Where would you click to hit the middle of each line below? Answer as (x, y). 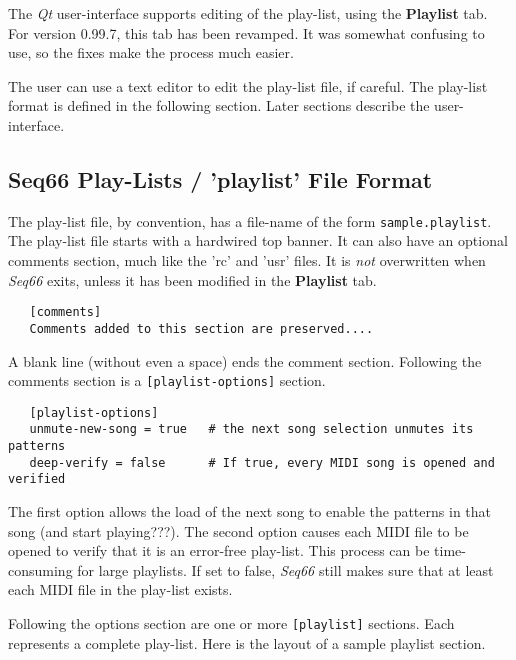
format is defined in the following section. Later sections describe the (219, 105)
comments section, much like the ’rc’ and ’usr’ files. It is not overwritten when (247, 260)
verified (37, 479)
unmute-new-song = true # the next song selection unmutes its (251, 429)
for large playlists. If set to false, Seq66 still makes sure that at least (285, 569)
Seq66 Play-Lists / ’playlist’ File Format (220, 178)
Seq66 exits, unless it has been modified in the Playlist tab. (192, 279)
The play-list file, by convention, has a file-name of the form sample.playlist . (250, 220)
